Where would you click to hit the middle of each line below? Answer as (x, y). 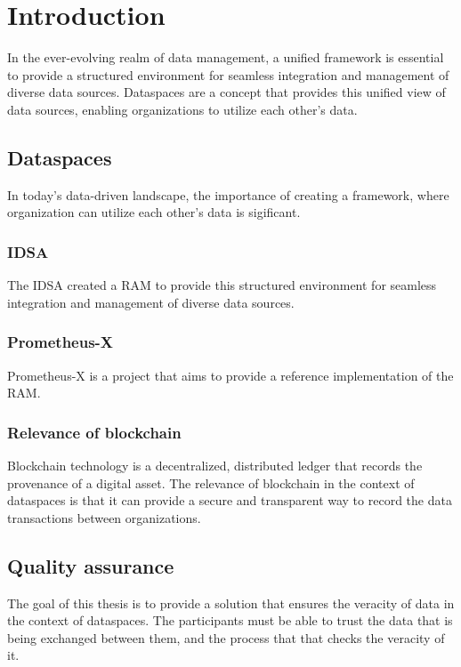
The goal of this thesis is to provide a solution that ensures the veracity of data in (231, 603)
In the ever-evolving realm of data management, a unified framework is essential (226, 57)
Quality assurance (91, 565)
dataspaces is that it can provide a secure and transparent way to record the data (230, 500)
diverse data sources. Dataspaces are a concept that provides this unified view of (226, 92)
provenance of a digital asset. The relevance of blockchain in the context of (211, 482)
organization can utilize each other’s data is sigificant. (154, 212)
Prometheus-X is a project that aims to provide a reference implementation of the (230, 375)
